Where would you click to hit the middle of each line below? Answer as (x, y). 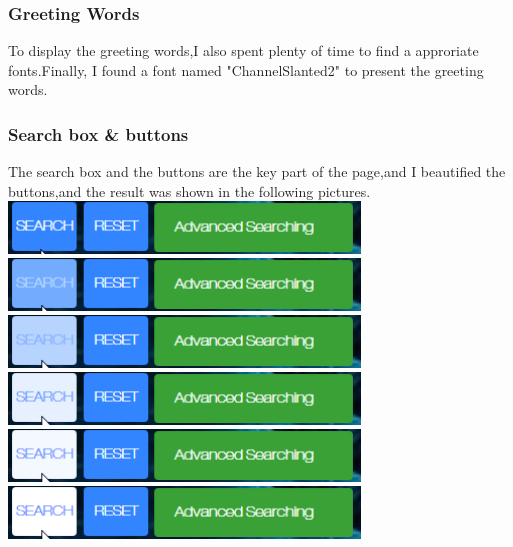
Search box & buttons (98, 133)
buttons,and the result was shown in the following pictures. (189, 190)
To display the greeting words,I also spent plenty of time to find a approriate (243, 50)
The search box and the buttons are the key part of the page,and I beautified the (257, 171)
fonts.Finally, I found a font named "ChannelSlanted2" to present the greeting (246, 69)
